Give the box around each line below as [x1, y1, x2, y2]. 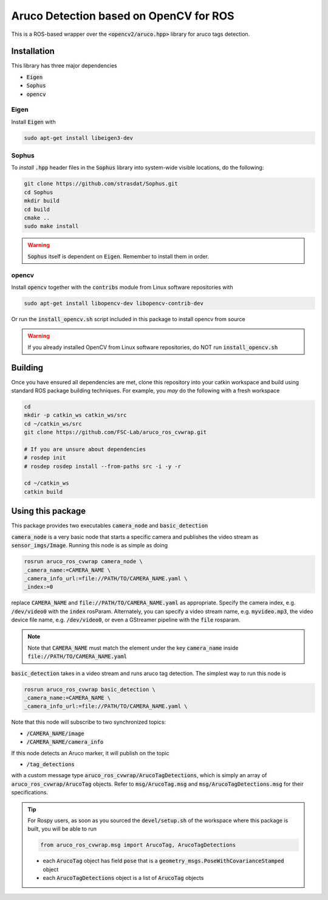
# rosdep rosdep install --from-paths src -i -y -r [24, 463, 182, 469]
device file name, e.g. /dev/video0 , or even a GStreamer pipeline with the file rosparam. [11, 616, 241, 623]
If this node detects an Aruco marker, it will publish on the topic [11, 749, 169, 756]
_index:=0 [24, 584, 53, 590]
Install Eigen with [11, 118, 56, 125]
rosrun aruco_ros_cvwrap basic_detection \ [24, 686, 156, 693]
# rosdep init [24, 454, 66, 462]
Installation [11, 46, 55, 57]
